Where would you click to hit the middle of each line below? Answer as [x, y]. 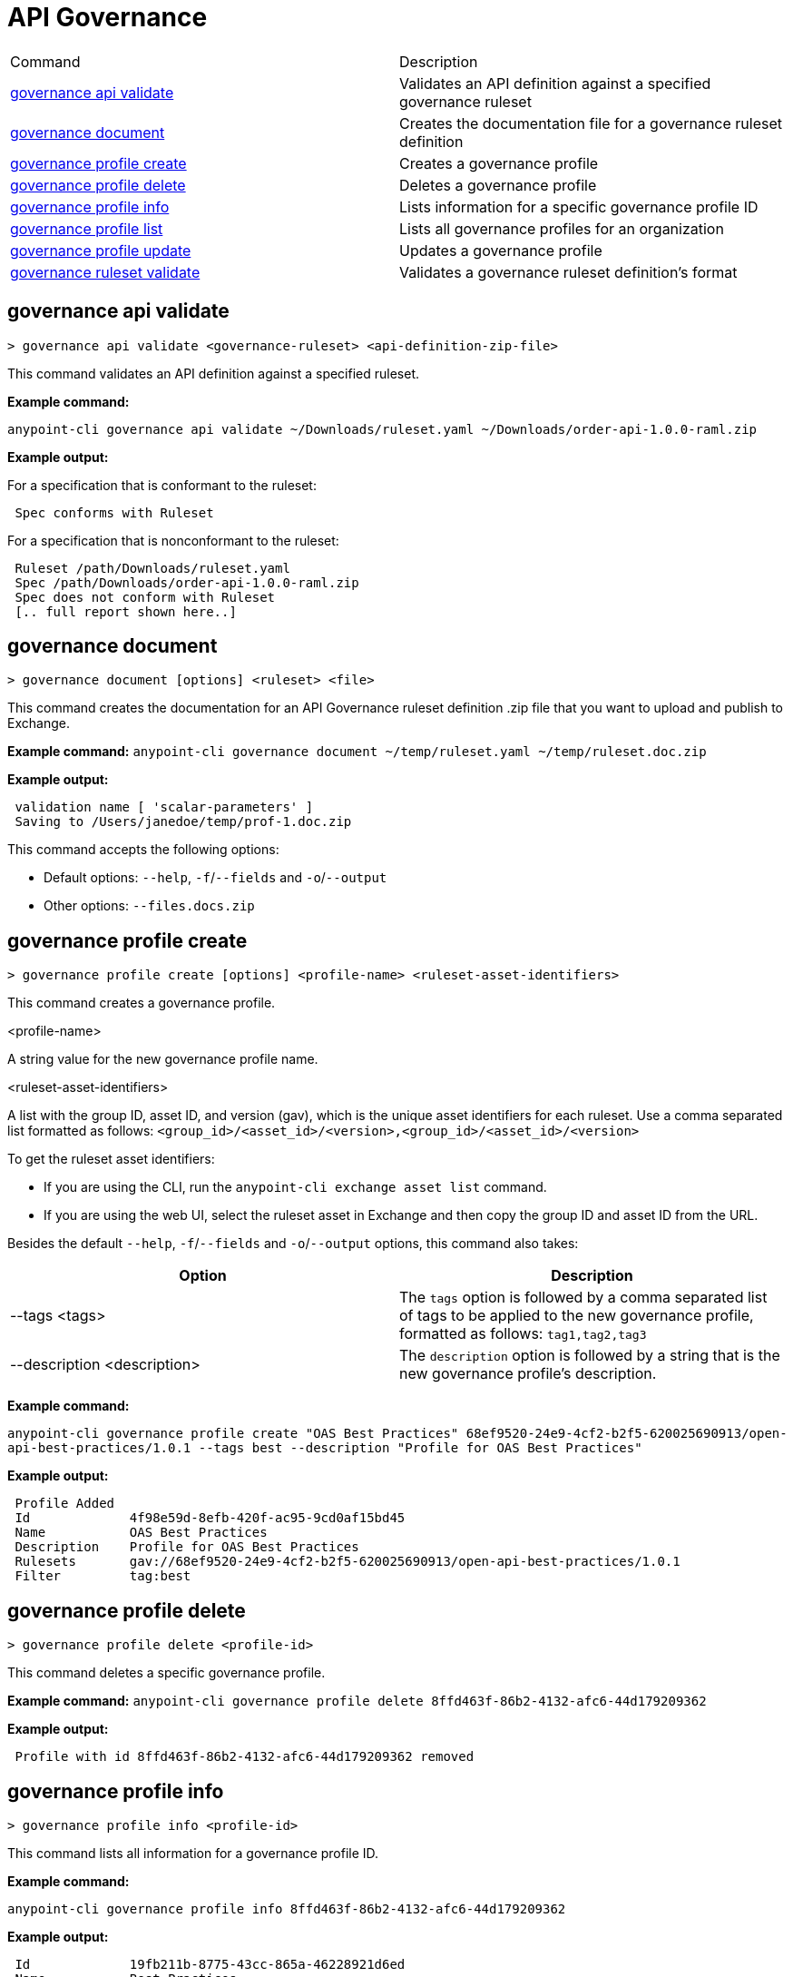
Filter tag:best [103, 1576]
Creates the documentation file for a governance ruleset [591, 123]
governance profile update [101, 250]
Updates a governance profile [501, 250]
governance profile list [87, 228]
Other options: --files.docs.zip [149, 906]
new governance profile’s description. [528, 1374]
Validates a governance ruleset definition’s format [568, 272]
